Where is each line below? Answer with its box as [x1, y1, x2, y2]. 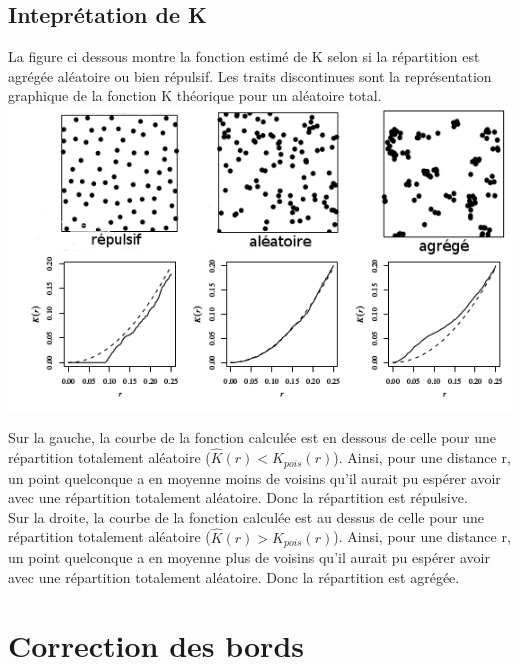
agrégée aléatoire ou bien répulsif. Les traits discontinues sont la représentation [8, 65, 492, 86]
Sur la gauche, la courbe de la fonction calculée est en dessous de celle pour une [8, 427, 497, 448]
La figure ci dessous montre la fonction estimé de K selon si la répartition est [8, 46, 480, 67]
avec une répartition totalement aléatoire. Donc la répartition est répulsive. [8, 487, 468, 508]
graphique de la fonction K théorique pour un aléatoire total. [8, 85, 382, 106]
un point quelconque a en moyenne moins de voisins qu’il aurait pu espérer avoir [8, 467, 501, 488]
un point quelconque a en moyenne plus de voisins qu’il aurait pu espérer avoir [8, 546, 490, 567]
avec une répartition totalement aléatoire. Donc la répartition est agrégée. [8, 566, 460, 587]
